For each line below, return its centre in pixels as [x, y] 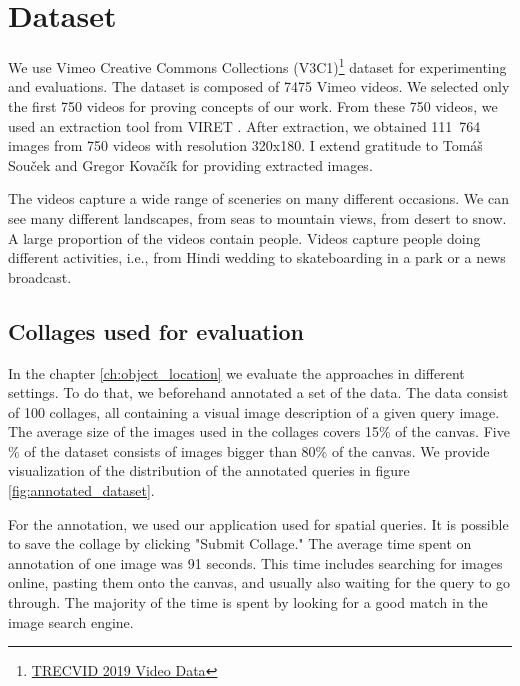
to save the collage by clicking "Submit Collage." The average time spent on [240, 543]
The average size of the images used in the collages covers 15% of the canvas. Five [259, 431]
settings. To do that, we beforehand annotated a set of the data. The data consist [258, 392]
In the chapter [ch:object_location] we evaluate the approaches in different [236, 372]
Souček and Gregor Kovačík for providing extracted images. [190, 164]
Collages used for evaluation [156, 330]
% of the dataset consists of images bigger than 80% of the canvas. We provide [249, 450]
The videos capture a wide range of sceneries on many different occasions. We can [258, 198]
